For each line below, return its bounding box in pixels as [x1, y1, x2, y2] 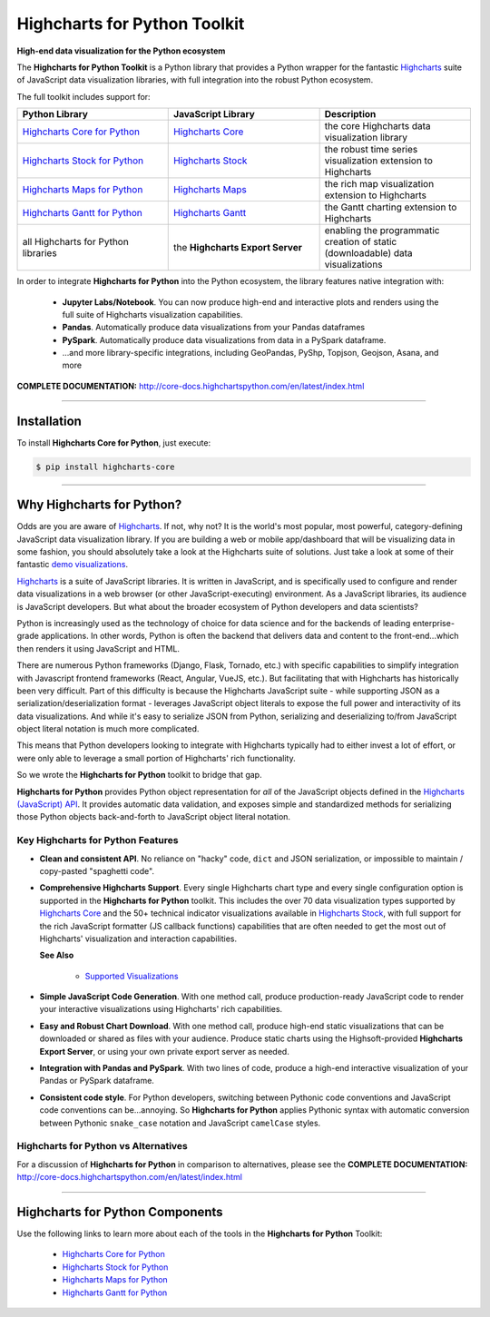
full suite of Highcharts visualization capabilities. [62, 309, 243, 319]
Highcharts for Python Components [16, 1204, 223, 1220]
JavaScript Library [173, 108, 256, 121]
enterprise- [412, 617, 456, 628]
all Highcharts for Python [22, 236, 129, 249]
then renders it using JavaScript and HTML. [16, 643, 181, 654]
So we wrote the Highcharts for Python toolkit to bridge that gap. [16, 770, 262, 781]
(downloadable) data [324, 247, 413, 260]
